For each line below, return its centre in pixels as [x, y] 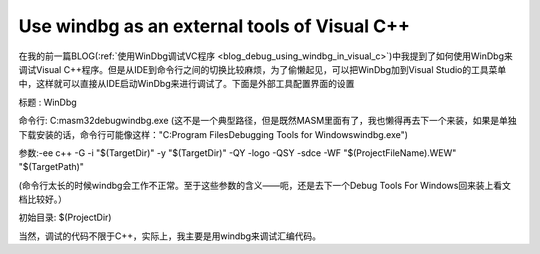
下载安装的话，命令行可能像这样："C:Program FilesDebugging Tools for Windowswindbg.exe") [213, 134]
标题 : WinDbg [47, 102]
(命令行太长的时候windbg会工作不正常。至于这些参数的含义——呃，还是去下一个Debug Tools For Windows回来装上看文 [265, 185]
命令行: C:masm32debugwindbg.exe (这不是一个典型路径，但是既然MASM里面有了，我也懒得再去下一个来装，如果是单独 [267, 121]
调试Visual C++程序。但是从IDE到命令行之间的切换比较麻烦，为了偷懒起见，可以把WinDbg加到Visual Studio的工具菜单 [262, 69]
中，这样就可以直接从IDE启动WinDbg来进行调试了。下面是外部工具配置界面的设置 [186, 84]
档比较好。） [42, 199]
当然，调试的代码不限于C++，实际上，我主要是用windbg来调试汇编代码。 [170, 236]
